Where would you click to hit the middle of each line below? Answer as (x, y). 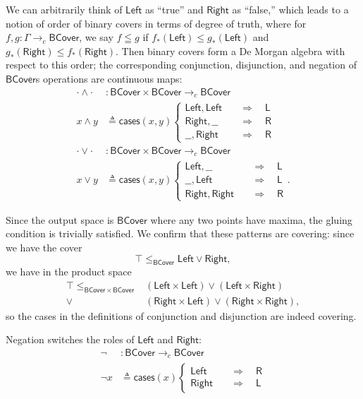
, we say (96, 37)
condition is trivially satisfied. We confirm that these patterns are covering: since (180, 233)
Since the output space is (60, 219)
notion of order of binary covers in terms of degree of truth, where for (156, 23)
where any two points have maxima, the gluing (251, 219)
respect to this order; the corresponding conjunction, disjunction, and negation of (181, 65)
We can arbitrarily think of (64, 9)
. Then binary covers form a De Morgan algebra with (230, 50)
